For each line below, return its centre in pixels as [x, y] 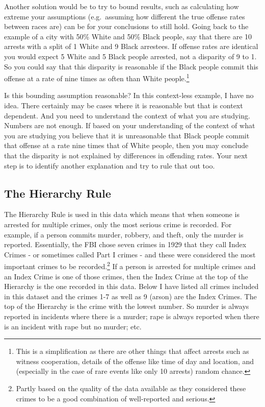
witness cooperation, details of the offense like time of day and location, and [135, 361]
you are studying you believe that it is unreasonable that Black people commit [127, 135]
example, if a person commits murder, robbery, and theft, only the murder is [124, 234]
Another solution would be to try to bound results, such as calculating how [122, 6]
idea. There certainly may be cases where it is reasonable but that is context [124, 105]
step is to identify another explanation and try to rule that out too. [110, 165]
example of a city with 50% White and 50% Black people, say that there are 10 [128, 36]
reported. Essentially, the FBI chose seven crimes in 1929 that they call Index [125, 244]
